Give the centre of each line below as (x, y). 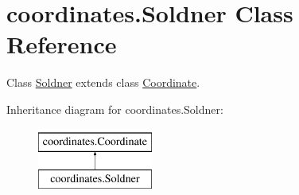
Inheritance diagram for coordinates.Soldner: (115, 109)
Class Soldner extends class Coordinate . (103, 82)
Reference (62, 44)
